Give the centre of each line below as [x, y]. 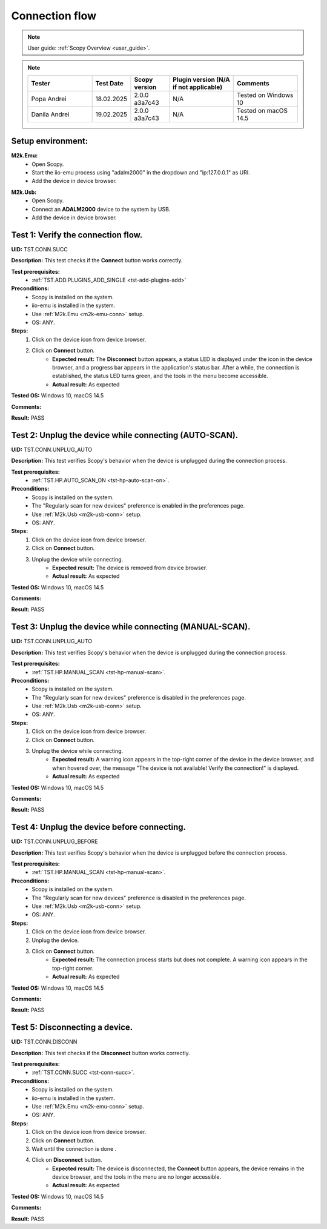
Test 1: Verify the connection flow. [77, 235]
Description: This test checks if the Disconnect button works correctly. [101, 1053]
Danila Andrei [50, 114]
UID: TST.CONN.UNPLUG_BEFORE [54, 841]
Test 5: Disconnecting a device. [72, 1028]
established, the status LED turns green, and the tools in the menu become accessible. [160, 376]
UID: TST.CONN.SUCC [39, 249]
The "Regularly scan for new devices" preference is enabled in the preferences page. [138, 506]
